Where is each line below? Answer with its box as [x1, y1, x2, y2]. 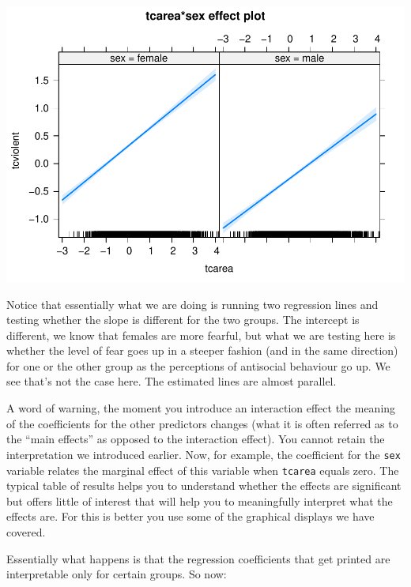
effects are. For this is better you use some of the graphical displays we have [6, 508, 375, 525]
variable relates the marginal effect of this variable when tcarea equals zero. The [6, 461, 399, 478]
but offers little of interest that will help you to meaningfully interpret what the [6, 492, 393, 509]
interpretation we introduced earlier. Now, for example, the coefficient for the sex [6, 446, 401, 462]
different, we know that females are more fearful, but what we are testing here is [6, 326, 396, 343]
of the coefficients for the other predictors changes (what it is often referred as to [6, 415, 398, 431]
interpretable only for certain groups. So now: [6, 566, 227, 582]
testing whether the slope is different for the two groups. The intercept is [6, 311, 360, 328]
